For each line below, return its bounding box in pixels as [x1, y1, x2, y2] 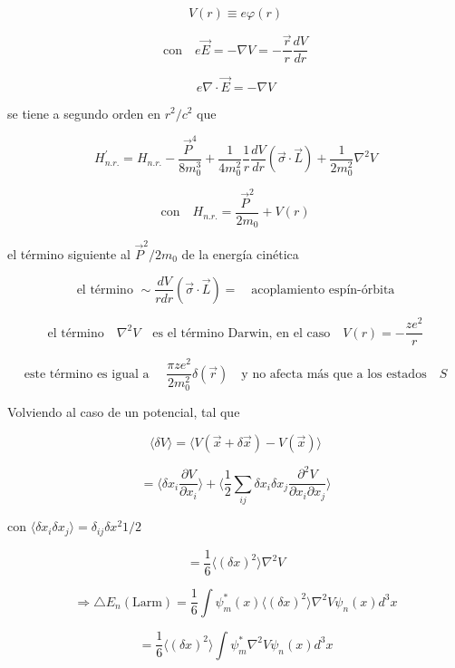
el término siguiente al [7, 244, 131, 263]
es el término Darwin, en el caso [152, 326, 331, 340]
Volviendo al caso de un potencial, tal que [7, 402, 240, 421]
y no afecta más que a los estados [241, 367, 427, 381]
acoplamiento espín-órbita [251, 283, 395, 296]
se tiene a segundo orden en [7, 103, 160, 122]
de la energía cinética [181, 244, 299, 263]
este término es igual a [24, 367, 150, 381]
